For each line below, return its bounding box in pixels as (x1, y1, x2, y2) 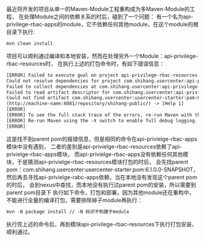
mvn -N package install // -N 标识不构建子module (6, 209, 129, 215)
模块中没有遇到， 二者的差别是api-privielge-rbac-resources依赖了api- (6, 143, 182, 150)
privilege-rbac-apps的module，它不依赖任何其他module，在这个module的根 (6, 21, 199, 28)
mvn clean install (6, 40, 53, 46)
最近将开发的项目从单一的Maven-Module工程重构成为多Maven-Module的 (6, 6, 190, 12)
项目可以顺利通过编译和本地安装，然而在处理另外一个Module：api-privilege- (6, 52, 199, 59)
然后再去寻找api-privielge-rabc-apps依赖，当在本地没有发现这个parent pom (6, 173, 197, 180)
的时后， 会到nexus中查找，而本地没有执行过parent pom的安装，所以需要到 (6, 181, 196, 188)
